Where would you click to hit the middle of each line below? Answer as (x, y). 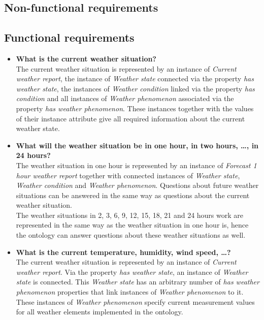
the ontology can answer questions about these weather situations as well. (131, 235)
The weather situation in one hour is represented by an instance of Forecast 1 (136, 165)
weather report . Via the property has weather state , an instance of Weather (132, 271)
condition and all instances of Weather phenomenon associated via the (125, 98)
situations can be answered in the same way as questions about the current (133, 195)
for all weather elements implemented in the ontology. (100, 312)
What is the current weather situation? (86, 58)
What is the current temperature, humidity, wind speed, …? (123, 252)
